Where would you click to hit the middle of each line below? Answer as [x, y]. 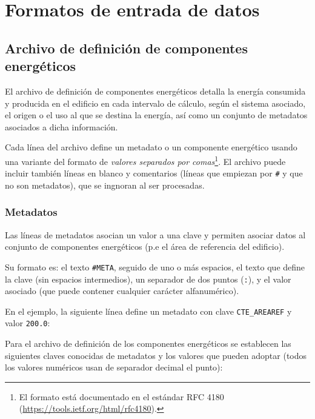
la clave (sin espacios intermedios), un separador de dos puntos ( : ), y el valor [148, 279]
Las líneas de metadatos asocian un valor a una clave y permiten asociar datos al [155, 234]
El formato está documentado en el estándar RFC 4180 [121, 396]
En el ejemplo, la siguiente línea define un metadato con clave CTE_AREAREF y [148, 311]
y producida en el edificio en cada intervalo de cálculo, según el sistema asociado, [155, 103]
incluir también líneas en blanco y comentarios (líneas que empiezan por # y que [154, 173]
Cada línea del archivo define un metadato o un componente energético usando [151, 147]
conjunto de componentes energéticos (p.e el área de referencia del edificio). [145, 246]
